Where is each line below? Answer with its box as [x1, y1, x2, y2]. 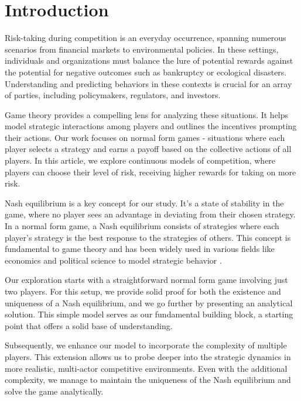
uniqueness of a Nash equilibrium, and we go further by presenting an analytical [5, 296, 293, 309]
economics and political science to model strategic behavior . [5, 254, 222, 266]
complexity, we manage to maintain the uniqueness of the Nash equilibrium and [5, 374, 291, 386]
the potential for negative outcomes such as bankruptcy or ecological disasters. [5, 65, 287, 78]
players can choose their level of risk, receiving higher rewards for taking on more [5, 165, 296, 178]
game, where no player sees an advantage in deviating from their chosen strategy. [5, 208, 296, 220]
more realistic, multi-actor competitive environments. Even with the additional [5, 362, 288, 374]
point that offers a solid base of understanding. [5, 319, 173, 331]
